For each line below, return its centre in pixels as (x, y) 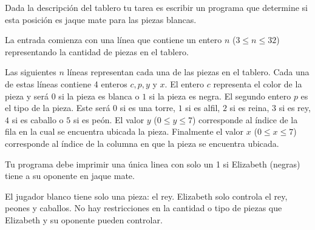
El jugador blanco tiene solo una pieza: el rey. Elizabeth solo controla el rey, (146, 196)
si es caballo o (38, 119)
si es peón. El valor (109, 119)
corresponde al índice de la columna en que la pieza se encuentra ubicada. (142, 143)
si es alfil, (203, 108)
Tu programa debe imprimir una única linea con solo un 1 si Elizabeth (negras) (153, 164)
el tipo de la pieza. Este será (58, 108)
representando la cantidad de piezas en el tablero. (97, 51)
